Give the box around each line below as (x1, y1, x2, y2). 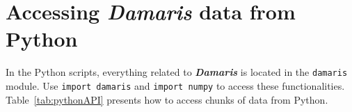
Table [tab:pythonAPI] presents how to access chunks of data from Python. (6, 92, 328, 106)
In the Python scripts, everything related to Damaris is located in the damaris (6, 65, 348, 79)
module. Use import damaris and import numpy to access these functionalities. (6, 78, 345, 93)
